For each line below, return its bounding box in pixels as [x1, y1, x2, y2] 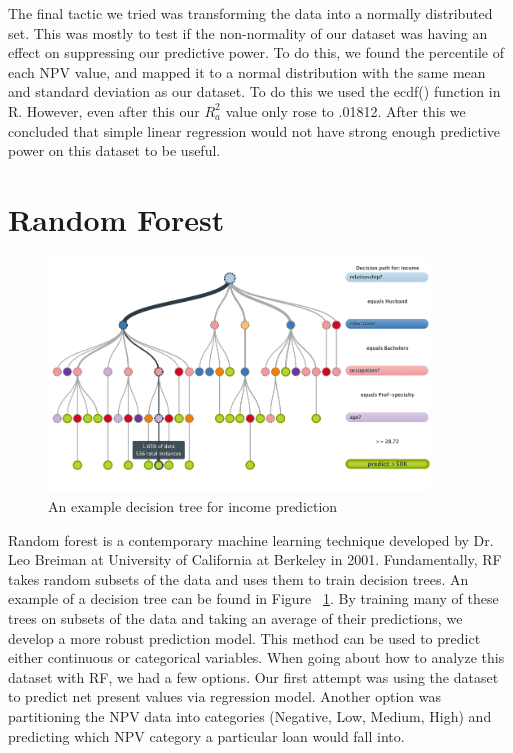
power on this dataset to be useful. [8, 140, 221, 161]
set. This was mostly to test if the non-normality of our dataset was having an [8, 22, 488, 43]
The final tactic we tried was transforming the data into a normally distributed [8, 3, 493, 23]
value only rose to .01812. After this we [225, 100, 466, 121]
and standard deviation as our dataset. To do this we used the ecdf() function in [8, 81, 501, 102]
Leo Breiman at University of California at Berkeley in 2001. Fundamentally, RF [8, 549, 502, 570]
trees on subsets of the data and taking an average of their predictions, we [8, 608, 463, 628]
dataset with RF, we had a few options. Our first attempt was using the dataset [8, 666, 499, 687]
